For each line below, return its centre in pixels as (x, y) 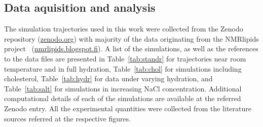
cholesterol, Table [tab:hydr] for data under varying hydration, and (108, 78)
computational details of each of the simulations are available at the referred (123, 98)
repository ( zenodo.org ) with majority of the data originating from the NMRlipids (131, 38)
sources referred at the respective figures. (68, 118)
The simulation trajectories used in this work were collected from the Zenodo (124, 29)
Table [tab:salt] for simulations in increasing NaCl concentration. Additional (123, 88)
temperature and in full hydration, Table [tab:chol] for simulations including (123, 68)
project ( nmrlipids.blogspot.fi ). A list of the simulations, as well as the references (131, 49)
